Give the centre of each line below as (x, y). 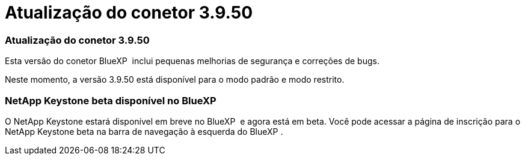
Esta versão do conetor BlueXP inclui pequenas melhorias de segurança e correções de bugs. (192, 61)
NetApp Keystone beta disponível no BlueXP (111, 100)
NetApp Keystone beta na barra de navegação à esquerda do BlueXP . (144, 131)
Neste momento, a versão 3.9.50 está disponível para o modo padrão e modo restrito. (175, 80)
